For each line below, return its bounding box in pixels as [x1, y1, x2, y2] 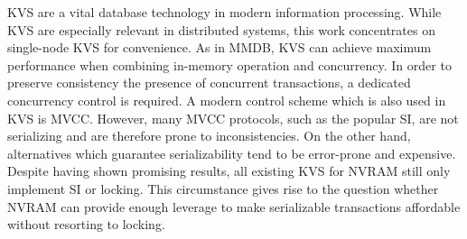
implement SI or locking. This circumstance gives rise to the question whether [7, 179, 439, 198]
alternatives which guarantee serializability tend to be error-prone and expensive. [7, 143, 456, 162]
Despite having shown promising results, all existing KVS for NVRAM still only [7, 161, 451, 180]
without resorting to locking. [7, 215, 165, 234]
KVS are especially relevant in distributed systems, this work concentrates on [7, 20, 435, 39]
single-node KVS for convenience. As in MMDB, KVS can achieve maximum [7, 38, 432, 57]
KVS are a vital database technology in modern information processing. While [7, 3, 442, 21]
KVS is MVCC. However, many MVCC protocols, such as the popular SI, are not [7, 108, 459, 127]
